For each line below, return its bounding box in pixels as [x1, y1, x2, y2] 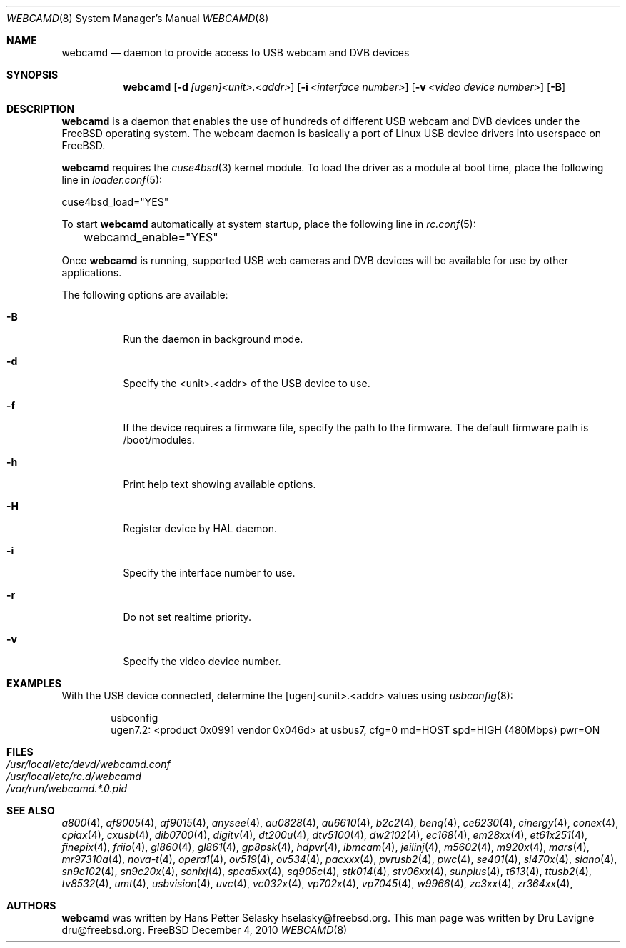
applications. [61, 266, 122, 279]
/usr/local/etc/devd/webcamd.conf [6, 758, 171, 770]
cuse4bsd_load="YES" [61, 196, 169, 208]
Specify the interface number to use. [123, 567, 296, 579]
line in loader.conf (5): [61, 174, 163, 186]
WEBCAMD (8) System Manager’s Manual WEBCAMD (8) [6, 12, 269, 24]
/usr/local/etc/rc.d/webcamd [6, 770, 141, 782]
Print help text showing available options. [123, 478, 316, 490]
